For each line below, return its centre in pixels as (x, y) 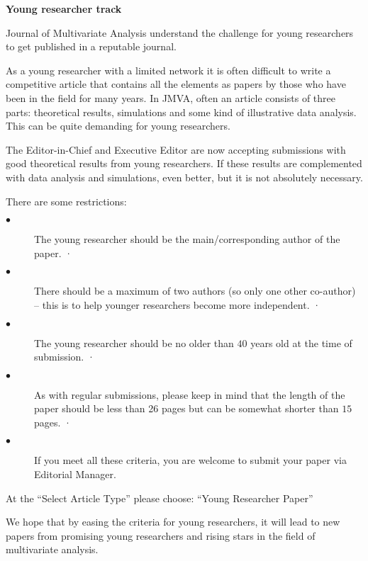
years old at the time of (301, 342)
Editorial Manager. (75, 474)
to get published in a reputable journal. (91, 46)
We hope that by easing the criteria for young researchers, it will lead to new (173, 522)
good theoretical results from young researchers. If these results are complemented (184, 163)
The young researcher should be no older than (134, 342)
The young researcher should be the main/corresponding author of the (187, 239)
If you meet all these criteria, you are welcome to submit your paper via (190, 460)
